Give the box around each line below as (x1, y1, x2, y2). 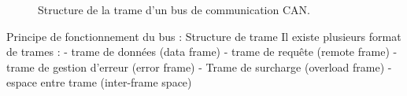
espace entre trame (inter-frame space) (6, 74, 192, 90)
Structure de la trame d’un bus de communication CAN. (38, 2, 310, 17)
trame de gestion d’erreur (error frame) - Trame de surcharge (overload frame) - (6, 58, 392, 75)
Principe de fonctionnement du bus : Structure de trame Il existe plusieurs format (6, 28, 401, 44)
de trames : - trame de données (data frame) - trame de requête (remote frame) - (6, 43, 398, 60)
